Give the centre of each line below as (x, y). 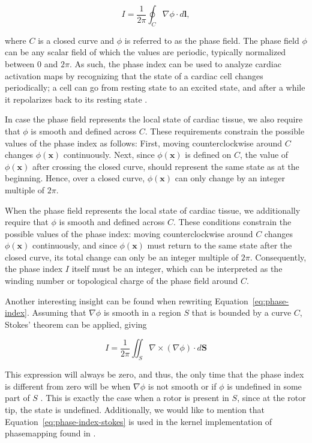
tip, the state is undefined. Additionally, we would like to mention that (135, 410)
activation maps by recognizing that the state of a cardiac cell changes (134, 75)
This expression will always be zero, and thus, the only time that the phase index (154, 374)
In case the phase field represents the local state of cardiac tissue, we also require (154, 119)
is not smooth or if (182, 386)
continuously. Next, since (109, 155)
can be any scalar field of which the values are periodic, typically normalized (145, 52)
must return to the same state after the (220, 245)
